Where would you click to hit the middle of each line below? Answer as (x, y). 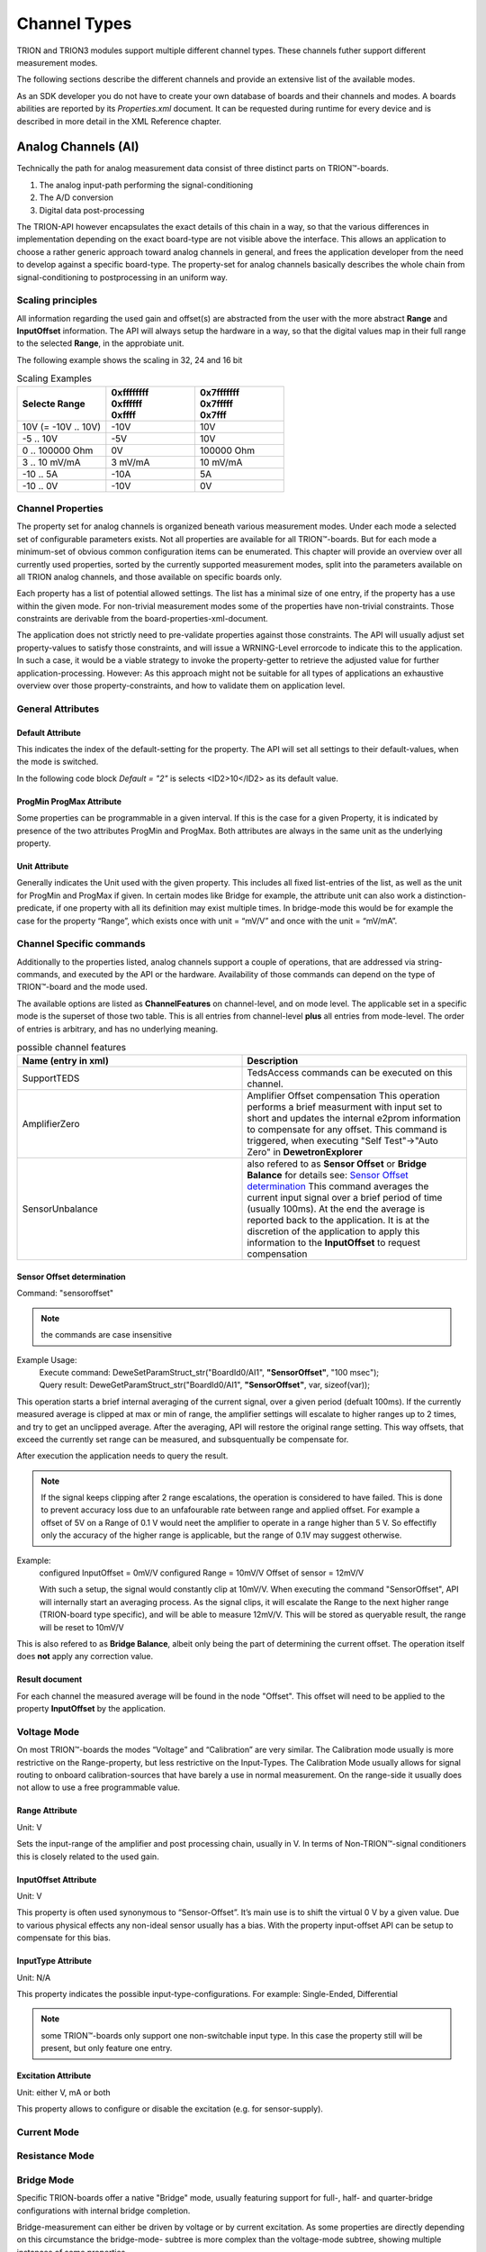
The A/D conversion (76, 197)
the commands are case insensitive (107, 1335)
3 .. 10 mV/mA (51, 462)
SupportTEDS (51, 1078)
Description (273, 1061)
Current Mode (48, 2132)
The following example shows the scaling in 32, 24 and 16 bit (130, 359)
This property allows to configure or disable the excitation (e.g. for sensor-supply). (170, 2109)
